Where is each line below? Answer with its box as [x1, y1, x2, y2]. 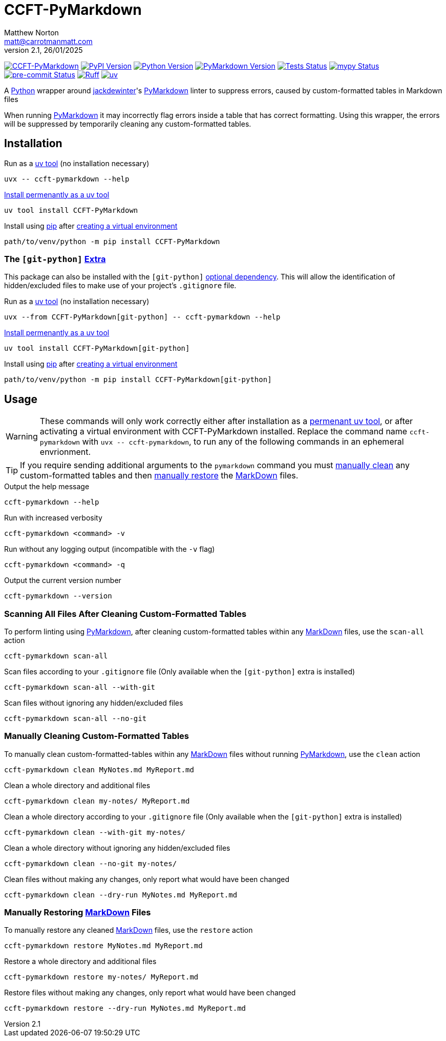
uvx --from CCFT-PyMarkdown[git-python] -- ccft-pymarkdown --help [4, 313, 281, 322]
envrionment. [39, 447, 91, 457]
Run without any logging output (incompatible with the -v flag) [4, 545, 215, 554]
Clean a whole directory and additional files [4, 780, 151, 790]
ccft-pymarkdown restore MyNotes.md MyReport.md [4, 942, 203, 950]
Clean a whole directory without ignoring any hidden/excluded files [4, 843, 230, 852]
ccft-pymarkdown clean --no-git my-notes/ [4, 859, 177, 868]
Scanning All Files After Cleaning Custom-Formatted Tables [4, 608, 247, 619]
